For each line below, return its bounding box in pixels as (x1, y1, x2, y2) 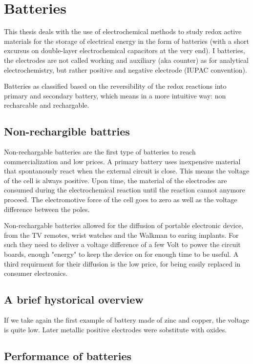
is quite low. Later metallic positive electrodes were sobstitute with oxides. (4, 324, 227, 334)
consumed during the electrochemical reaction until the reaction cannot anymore (4, 185, 245, 195)
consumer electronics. (4, 268, 68, 278)
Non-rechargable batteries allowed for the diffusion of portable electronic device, (4, 220, 243, 230)
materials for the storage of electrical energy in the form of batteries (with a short (4, 36, 249, 46)
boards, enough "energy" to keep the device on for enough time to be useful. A (4, 249, 239, 259)
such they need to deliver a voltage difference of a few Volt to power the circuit (4, 239, 241, 249)
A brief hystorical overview (4, 292, 144, 307)
